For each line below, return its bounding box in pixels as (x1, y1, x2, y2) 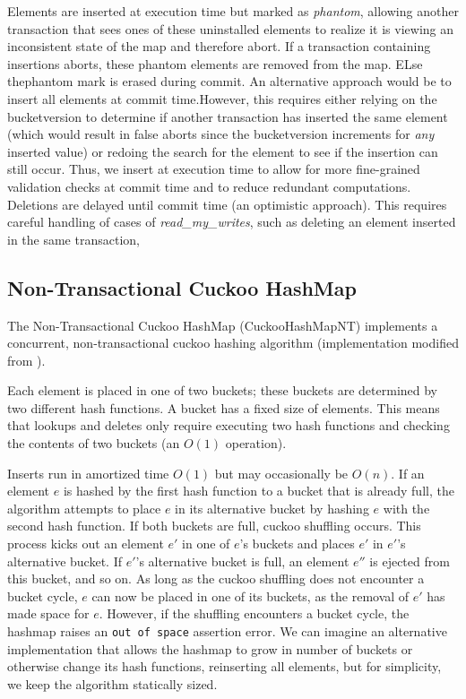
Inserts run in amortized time (7, 463, 169, 482)
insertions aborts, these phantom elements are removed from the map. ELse (7, 54, 423, 73)
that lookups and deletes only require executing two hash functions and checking (7, 416, 450, 435)
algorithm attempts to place (7, 498, 161, 517)
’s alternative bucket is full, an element (135, 551, 349, 570)
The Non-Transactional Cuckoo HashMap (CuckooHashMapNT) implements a (7, 315, 438, 334)
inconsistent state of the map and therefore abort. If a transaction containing (7, 37, 431, 56)
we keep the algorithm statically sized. (7, 674, 218, 693)
